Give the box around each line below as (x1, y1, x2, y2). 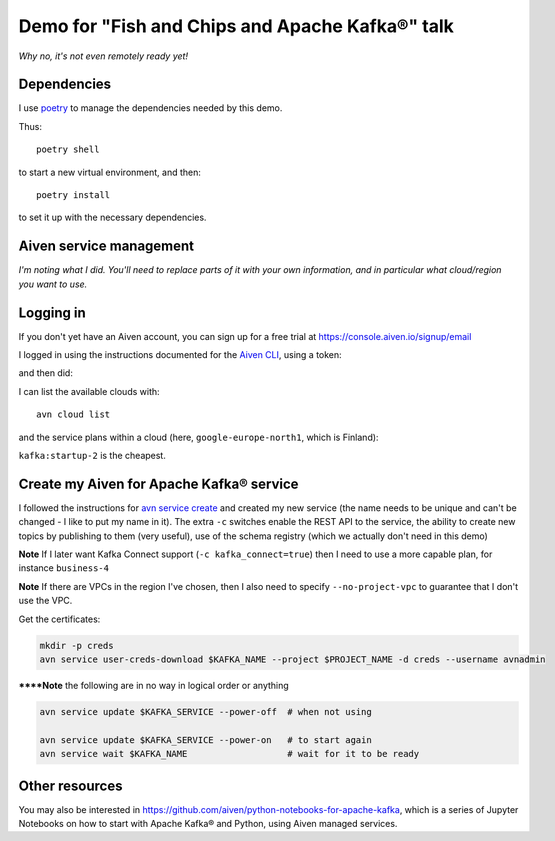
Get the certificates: (18, 613, 101, 625)
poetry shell (36, 144, 100, 155)
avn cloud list (36, 409, 111, 420)
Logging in (18, 304, 87, 321)
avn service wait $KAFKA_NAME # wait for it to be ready (39, 748, 420, 760)
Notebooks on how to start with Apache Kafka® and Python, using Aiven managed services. (18, 818, 398, 829)
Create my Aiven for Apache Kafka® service (18, 475, 299, 492)
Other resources (18, 777, 123, 794)
